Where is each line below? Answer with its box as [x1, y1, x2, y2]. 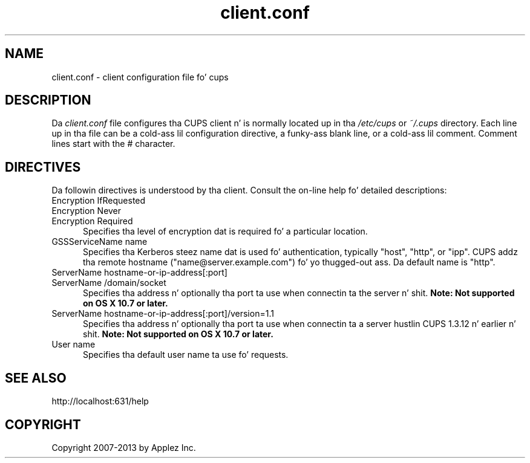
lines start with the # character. [51, 138, 175, 149]
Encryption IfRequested [51, 195, 146, 206]
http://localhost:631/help [51, 396, 149, 407]
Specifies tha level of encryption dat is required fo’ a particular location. [83, 226, 368, 237]
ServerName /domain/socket [51, 277, 166, 288]
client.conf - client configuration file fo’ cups [51, 71, 229, 82]
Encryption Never [51, 206, 122, 216]
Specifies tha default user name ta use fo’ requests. [83, 349, 289, 360]
